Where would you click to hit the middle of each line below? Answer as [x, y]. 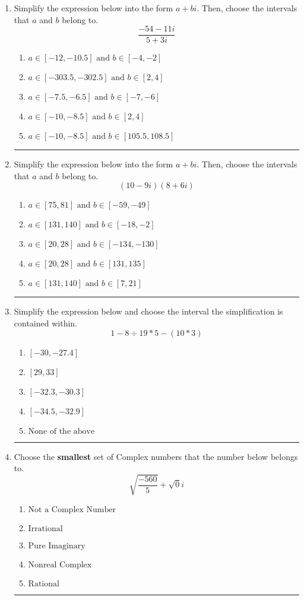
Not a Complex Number [72, 510]
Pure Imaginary [57, 546]
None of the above [61, 431]
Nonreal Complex [60, 565]
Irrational [45, 529]
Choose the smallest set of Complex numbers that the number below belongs [156, 456]
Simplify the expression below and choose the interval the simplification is [148, 311]
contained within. [45, 323]
